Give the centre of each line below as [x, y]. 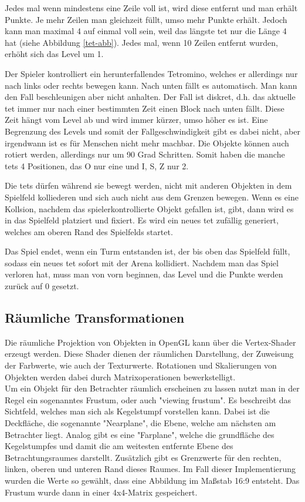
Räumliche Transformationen [95, 318]
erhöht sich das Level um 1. [54, 54]
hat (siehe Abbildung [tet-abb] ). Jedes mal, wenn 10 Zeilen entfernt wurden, [141, 42]
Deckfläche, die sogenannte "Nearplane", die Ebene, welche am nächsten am [140, 423]
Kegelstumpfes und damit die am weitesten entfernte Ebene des [119, 446]
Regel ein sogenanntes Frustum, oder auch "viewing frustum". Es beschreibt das [148, 399]
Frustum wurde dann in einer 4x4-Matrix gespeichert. [101, 492]
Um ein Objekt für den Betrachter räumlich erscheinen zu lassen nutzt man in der [152, 388]
